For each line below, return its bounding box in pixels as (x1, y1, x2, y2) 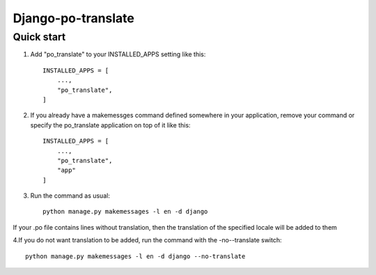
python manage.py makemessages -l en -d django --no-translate (25, 252, 246, 260)
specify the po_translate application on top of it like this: (30, 120, 191, 129)
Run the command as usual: (30, 191, 111, 200)
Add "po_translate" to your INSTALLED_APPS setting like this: (30, 50, 206, 58)
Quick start (13, 31, 66, 43)
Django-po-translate (13, 10, 135, 26)
